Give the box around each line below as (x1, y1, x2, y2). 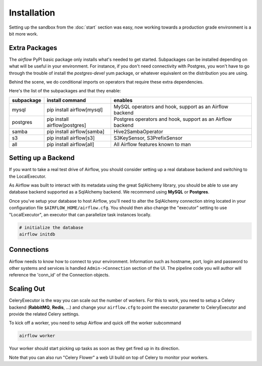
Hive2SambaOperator (113, 128, 164, 135)
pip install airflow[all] (47, 141, 95, 148)
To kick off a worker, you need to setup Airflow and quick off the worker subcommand (9, 320, 181, 326)
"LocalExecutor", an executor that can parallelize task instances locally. (9, 211, 151, 217)
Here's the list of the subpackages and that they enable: (9, 88, 121, 94)
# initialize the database (19, 225, 83, 230)
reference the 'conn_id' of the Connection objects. (9, 272, 110, 278)
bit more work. (9, 31, 38, 36)
